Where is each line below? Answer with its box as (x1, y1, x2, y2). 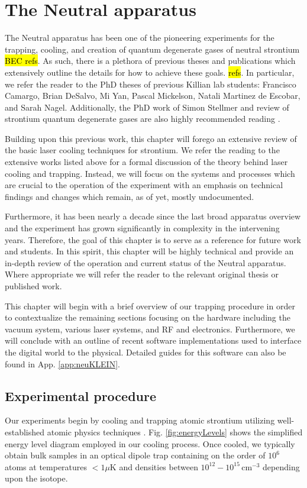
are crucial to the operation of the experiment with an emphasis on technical (5, 179, 283, 191)
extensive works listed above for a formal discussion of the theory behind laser (5, 156, 288, 168)
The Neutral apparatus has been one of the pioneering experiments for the (5, 31, 274, 44)
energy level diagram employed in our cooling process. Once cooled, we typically (5, 437, 295, 450)
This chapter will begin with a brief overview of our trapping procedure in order (5, 299, 295, 312)
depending (263, 460, 300, 473)
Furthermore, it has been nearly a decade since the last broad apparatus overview (5, 210, 301, 222)
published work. (5, 280, 62, 292)
